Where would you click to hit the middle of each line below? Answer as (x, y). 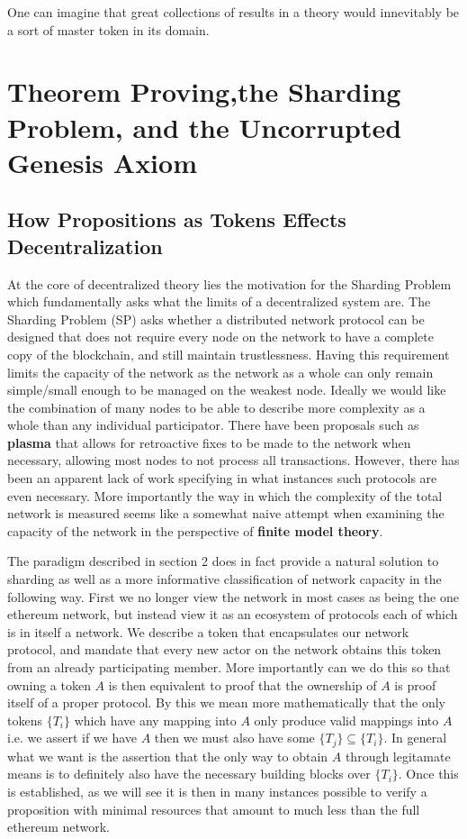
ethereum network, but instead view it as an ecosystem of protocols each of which (233, 614)
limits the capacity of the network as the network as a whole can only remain (220, 372)
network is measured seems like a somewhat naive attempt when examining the (226, 513)
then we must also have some (234, 738)
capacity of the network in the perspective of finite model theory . (195, 530)
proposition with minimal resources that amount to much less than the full (214, 809)
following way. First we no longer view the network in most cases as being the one (233, 596)
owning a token (49, 684)
